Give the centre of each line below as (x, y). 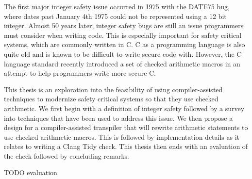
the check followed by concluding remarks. (67, 155)
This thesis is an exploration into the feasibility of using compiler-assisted (113, 89)
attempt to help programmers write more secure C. (80, 73)
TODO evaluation (31, 172)
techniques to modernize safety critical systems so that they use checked (111, 99)
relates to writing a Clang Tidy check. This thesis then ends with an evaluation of (126, 146)
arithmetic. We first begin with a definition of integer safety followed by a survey (124, 108)
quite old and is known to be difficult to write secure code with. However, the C (123, 54)
